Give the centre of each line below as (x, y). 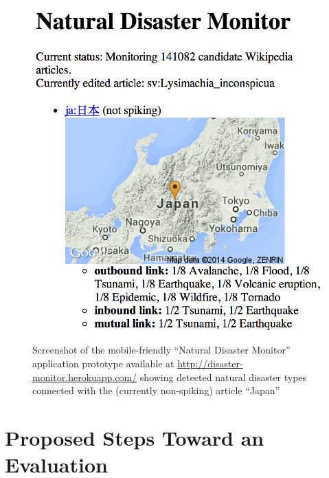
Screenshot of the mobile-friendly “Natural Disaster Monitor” (161, 350)
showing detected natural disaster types (223, 377)
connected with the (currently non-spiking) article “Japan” (156, 390)
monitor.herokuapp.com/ (85, 377)
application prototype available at (103, 363)
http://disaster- (210, 363)
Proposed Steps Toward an (135, 437)
